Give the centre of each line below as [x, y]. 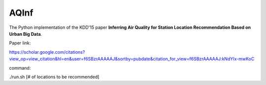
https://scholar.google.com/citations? [47, 52]
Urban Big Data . [26, 34]
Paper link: [20, 43]
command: [20, 68]
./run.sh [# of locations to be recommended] [54, 77]
